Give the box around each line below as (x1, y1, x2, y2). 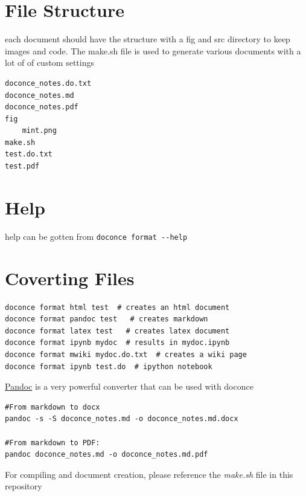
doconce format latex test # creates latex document (5, 326, 230, 335)
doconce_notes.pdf (5, 103, 78, 112)
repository (5, 480, 42, 492)
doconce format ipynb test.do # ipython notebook (5, 362, 212, 371)
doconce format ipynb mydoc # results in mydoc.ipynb (5, 338, 230, 347)
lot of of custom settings (5, 56, 94, 69)
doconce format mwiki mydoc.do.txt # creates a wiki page (5, 350, 247, 359)
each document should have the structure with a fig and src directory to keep (5, 33, 290, 45)
